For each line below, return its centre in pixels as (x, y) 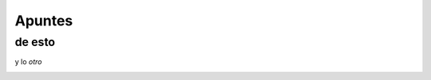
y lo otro (28, 62)
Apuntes (44, 21)
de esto (35, 42)
